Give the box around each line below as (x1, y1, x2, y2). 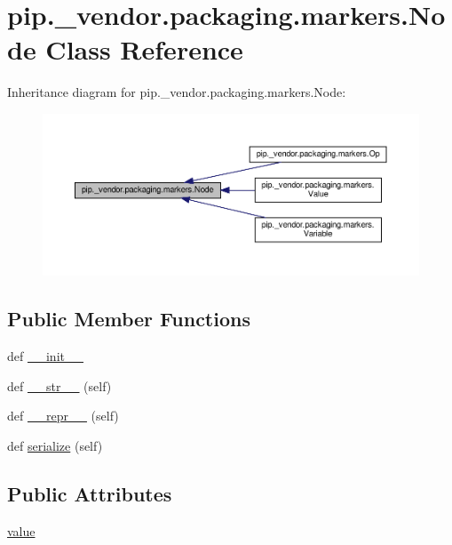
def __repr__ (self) (7, 406, 119, 425)
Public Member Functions (7, 305, 250, 333)
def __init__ (7, 347, 83, 365)
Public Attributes (7, 479, 172, 507)
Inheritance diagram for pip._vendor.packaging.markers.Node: (7, 83, 346, 101)
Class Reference (45, 31, 243, 68)
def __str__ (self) (7, 376, 112, 395)
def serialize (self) (7, 436, 103, 454)
